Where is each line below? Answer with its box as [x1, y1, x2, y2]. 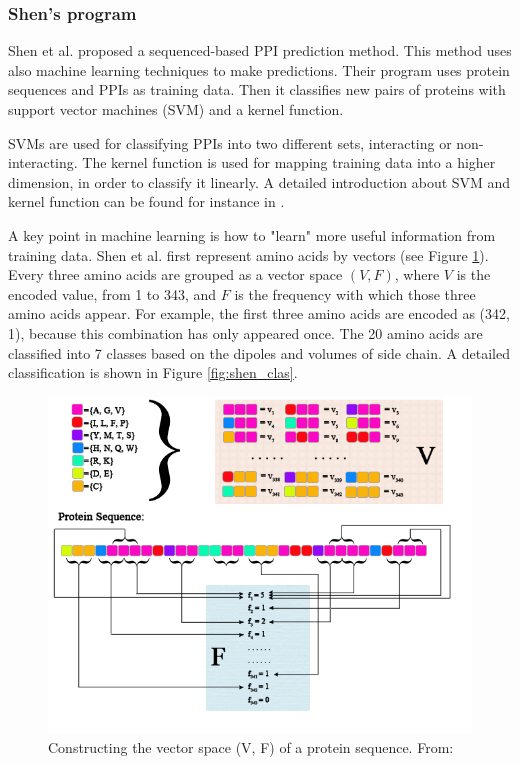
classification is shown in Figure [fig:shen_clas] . [8, 362, 298, 383]
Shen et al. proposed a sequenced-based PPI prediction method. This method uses [8, 40, 512, 61]
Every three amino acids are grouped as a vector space [8, 264, 343, 285]
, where [394, 264, 440, 285]
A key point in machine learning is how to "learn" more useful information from [8, 224, 496, 245]
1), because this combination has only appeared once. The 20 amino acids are [8, 322, 483, 343]
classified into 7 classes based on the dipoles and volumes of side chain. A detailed [8, 342, 510, 363]
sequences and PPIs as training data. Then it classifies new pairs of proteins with [8, 79, 506, 100]
